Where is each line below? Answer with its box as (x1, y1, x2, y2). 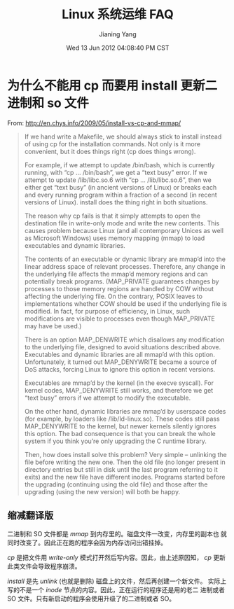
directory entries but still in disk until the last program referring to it (24, 465, 219, 473)
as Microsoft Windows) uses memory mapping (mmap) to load (24, 234, 205, 242)
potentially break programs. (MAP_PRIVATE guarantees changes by (24, 277, 219, 286)
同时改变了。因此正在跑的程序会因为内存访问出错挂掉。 (7, 538, 167, 547)
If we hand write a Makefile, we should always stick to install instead (24, 132, 222, 141)
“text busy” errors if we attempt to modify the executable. (24, 393, 191, 402)
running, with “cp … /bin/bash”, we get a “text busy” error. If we (24, 168, 208, 176)
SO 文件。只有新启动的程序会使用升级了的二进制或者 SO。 (7, 594, 176, 603)
